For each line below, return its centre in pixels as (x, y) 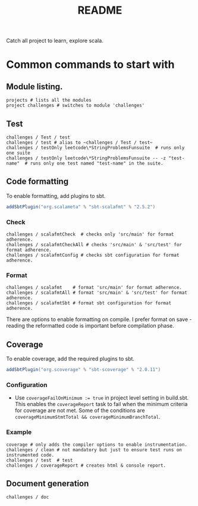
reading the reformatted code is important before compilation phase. (90, 326)
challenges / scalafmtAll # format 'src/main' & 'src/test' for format (97, 293)
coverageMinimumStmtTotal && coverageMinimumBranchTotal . (87, 417)
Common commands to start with (90, 65)
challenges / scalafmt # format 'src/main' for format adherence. (94, 288)
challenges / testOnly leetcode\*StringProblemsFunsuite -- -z (86, 158)
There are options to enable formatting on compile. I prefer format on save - (99, 319)
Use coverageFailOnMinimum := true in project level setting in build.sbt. (102, 398)
